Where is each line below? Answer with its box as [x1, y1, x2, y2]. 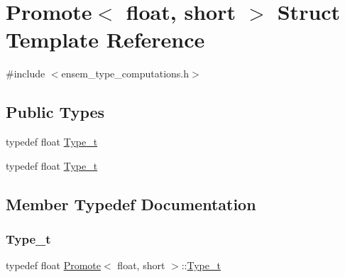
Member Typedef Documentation [6, 192, 256, 214]
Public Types [6, 101, 105, 123]
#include [6, 66, 45, 81]
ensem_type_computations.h [61, 66, 189, 81]
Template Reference [6, 25, 205, 54]
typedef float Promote [6, 258, 102, 273]
